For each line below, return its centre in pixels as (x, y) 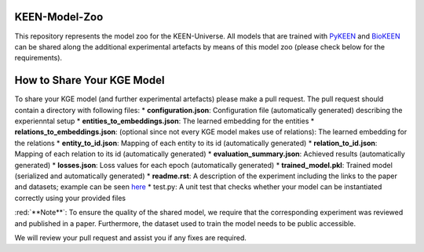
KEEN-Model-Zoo (59, 17)
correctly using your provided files (70, 198)
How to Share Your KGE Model (90, 80)
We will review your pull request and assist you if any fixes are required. (131, 237)
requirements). (38, 58)
